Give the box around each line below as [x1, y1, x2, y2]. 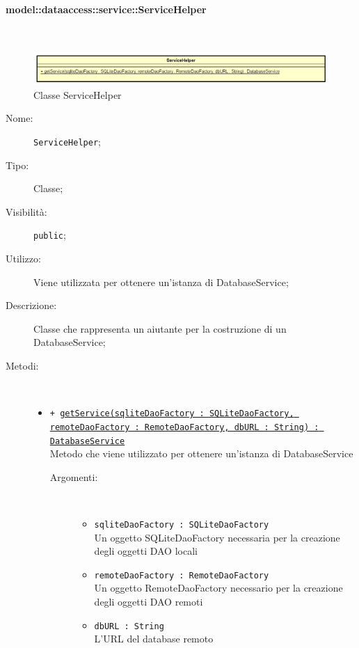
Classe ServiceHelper [33, 87, 122, 102]
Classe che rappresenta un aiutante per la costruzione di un [33, 321, 287, 335]
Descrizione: [6, 298, 57, 313]
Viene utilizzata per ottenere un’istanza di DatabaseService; [33, 274, 289, 289]
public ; [33, 228, 66, 242]
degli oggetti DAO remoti [94, 594, 203, 609]
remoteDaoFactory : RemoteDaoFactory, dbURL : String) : [49, 422, 319, 432]
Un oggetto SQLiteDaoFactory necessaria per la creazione [94, 530, 340, 544]
